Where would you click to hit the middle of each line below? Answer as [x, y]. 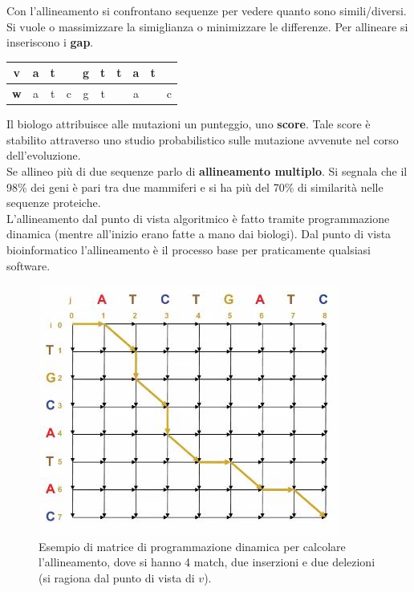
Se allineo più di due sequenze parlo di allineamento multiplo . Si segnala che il [207, 171]
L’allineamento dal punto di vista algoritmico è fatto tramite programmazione [198, 218]
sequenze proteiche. [54, 203]
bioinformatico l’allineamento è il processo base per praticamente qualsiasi [189, 249]
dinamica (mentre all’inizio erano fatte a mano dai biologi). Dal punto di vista [199, 234]
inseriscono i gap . [50, 42]
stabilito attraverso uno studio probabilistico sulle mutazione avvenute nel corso [203, 139]
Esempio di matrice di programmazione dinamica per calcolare [192, 546]
